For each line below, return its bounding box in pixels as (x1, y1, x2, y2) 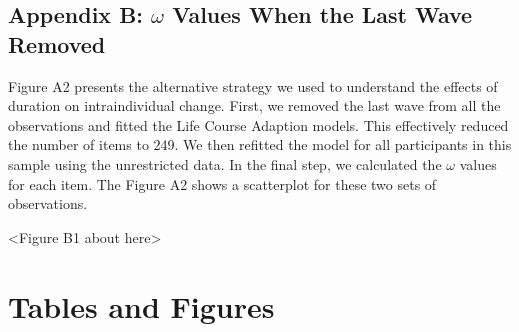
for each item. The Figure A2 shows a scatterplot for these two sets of (8, 173, 437, 194)
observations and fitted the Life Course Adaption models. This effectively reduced (8, 114, 509, 135)
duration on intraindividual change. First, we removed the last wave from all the (8, 95, 501, 116)
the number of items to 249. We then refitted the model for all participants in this (8, 134, 512, 155)
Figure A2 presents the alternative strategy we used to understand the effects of (8, 75, 498, 96)
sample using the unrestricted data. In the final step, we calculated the (8, 153, 442, 174)
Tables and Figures (8, 285, 275, 326)
